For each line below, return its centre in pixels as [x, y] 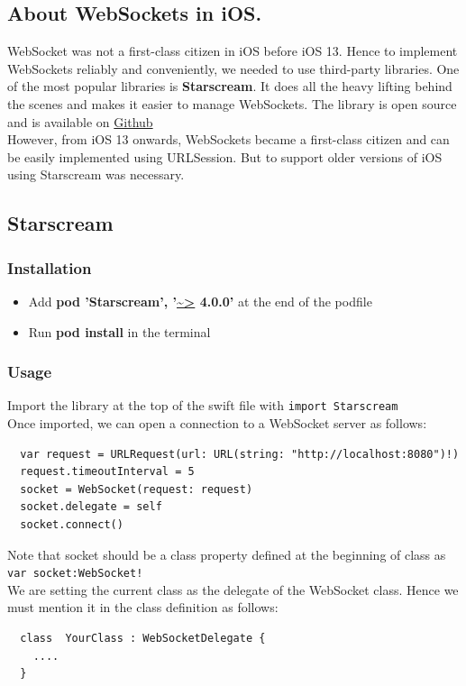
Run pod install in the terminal [119, 331]
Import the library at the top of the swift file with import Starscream [203, 405]
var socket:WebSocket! [75, 574]
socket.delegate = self [91, 507]
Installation [50, 267]
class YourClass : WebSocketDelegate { [143, 639]
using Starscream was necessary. [96, 174]
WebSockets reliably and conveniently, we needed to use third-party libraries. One [233, 68]
